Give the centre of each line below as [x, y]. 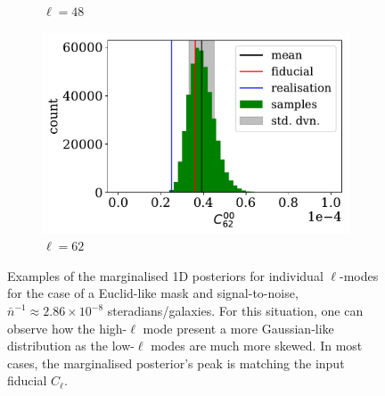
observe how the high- [67, 328]
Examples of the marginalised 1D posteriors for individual [165, 275]
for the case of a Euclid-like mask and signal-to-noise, [153, 293]
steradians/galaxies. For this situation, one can [235, 311]
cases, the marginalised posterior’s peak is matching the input [176, 363]
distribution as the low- [71, 346]
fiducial [27, 380]
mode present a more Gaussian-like [238, 328]
